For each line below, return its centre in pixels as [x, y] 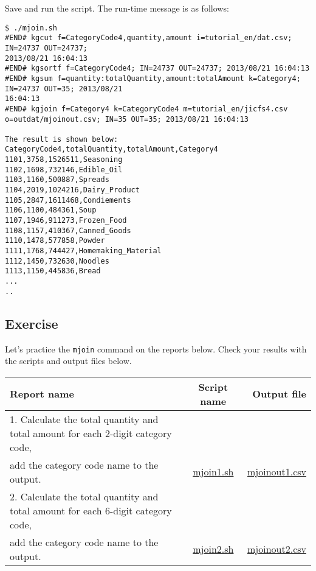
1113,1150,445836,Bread [53, 271]
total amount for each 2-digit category [91, 433]
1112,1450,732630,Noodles [57, 261]
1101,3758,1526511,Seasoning [64, 160]
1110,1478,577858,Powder [55, 241]
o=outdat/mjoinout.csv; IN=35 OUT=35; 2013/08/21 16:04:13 [127, 119]
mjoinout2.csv [277, 549]
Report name [42, 394]
